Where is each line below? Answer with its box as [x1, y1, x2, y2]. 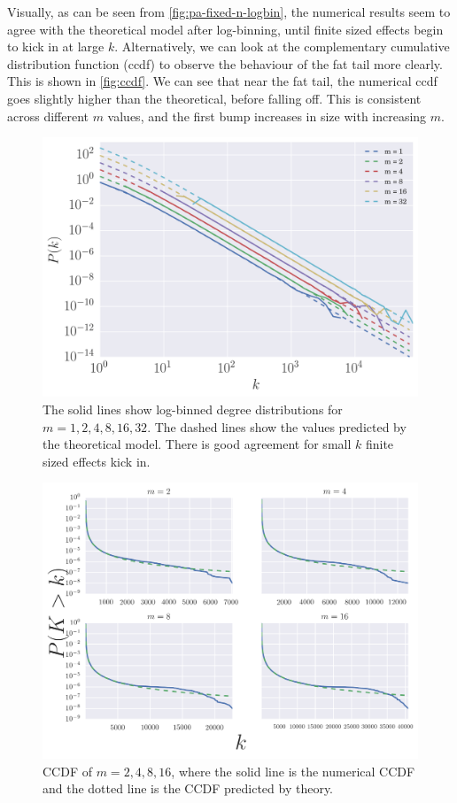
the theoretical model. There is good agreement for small [43, 435, 352, 453]
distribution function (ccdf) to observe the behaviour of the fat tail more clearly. [7, 54, 443, 73]
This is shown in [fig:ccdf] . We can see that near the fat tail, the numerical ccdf [7, 72, 438, 90]
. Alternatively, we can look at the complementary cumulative [114, 37, 450, 56]
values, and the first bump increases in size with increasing [107, 106, 427, 125]
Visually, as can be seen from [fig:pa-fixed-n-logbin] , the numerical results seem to [7, 3, 451, 20]
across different [7, 106, 89, 125]
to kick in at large [7, 37, 105, 56]
